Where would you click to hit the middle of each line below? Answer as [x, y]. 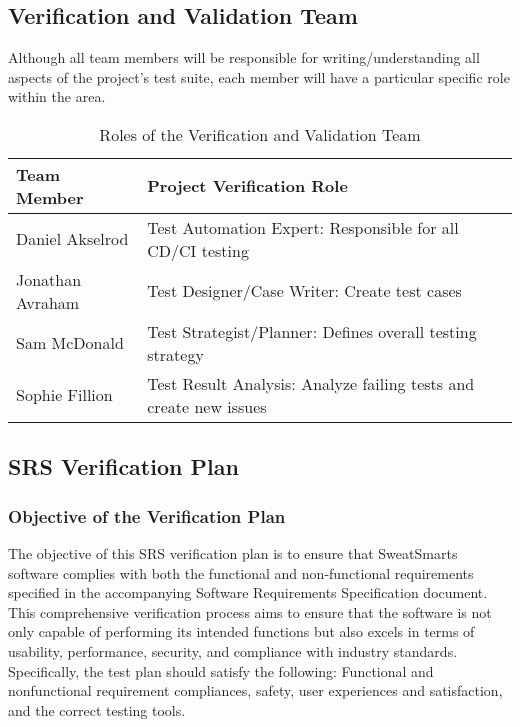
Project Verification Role [247, 186]
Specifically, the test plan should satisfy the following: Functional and [221, 670]
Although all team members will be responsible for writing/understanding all [244, 57]
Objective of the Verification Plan [147, 515]
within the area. [57, 96]
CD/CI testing [198, 250]
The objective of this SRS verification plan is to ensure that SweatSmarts [233, 552]
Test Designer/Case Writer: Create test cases [304, 291]
